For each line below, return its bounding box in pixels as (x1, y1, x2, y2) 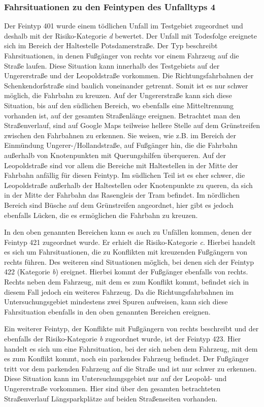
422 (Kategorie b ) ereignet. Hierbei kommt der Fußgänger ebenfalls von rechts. (4, 266, 248, 277)
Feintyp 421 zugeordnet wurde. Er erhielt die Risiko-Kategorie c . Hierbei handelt (4, 236, 256, 247)
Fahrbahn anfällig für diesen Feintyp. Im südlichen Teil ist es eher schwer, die (4, 170, 245, 180)
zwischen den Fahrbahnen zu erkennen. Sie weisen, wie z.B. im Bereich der (4, 130, 237, 140)
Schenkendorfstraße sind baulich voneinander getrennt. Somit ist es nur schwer (4, 80, 248, 90)
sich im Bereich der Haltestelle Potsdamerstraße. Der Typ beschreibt (4, 40, 218, 51)
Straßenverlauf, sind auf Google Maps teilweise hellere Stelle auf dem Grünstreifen (4, 120, 260, 131)
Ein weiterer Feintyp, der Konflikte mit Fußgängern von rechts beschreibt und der (4, 323, 259, 334)
